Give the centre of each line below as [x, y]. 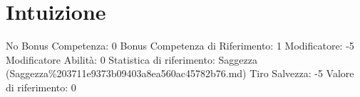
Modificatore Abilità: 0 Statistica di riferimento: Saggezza [132, 59]
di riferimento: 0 [41, 87]
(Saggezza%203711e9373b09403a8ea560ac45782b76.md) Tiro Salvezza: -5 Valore [180, 73]
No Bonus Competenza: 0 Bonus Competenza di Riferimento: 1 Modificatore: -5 [180, 46]
